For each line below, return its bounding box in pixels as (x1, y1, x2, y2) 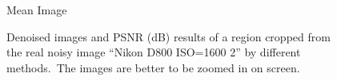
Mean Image (6, 2, 67, 17)
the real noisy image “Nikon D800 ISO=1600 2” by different (6, 44, 301, 60)
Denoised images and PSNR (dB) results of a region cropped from (6, 28, 331, 44)
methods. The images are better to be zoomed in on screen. (6, 59, 300, 75)
